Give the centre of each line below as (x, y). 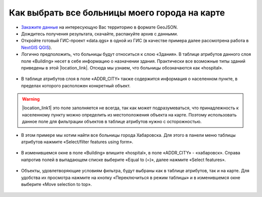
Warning (31, 99)
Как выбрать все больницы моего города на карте (117, 13)
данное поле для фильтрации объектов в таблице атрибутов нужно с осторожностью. (112, 122)
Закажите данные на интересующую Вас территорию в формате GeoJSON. (99, 27)
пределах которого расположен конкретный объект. (76, 85)
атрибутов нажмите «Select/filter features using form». (77, 142)
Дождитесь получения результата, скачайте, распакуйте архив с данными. (99, 33)
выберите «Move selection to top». (57, 184)
